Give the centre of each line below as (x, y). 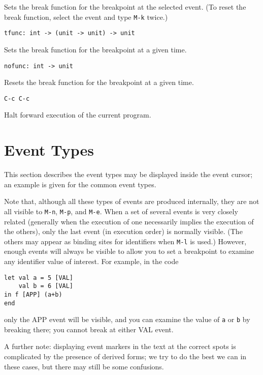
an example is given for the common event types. (80, 184)
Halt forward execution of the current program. (78, 115)
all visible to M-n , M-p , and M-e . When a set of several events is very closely (121, 211)
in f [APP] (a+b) (33, 294)
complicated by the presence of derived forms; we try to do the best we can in (125, 356)
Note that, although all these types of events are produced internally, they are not (132, 201)
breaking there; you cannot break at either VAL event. (89, 329)
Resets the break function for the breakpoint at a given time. (99, 82)
